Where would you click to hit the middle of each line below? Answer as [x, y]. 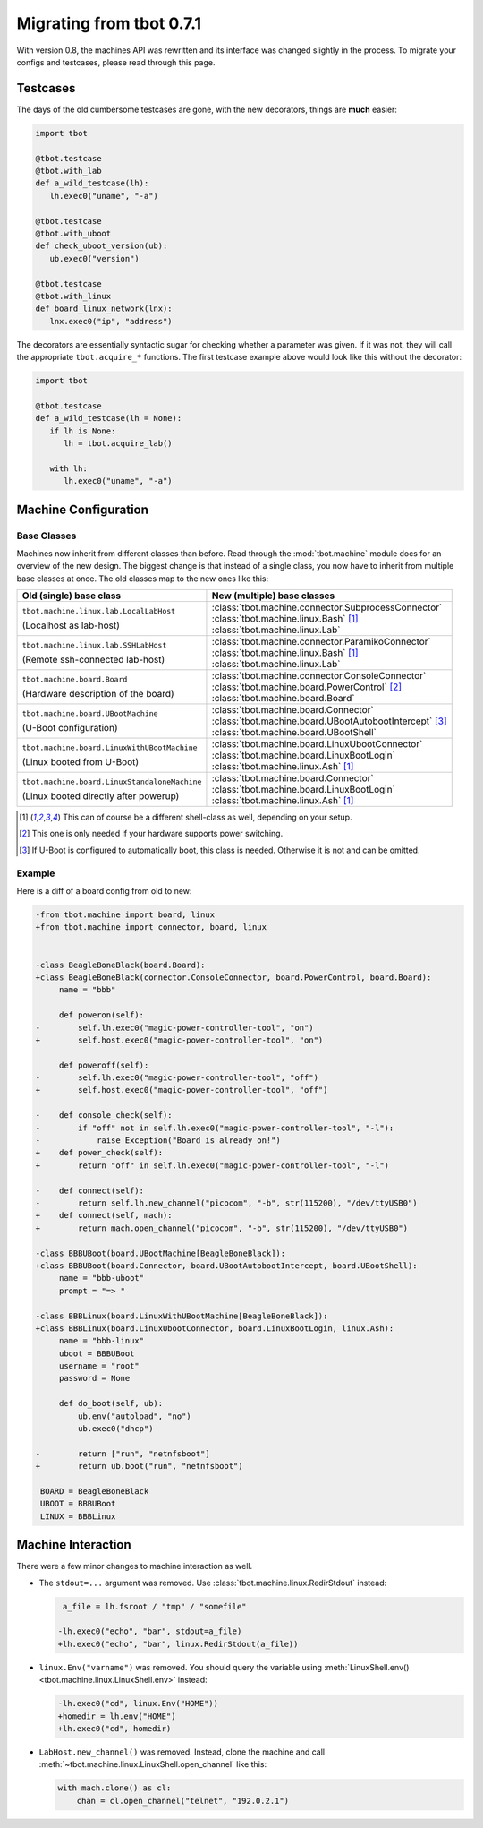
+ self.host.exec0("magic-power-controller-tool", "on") [179, 1040]
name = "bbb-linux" [102, 1341]
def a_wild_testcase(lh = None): [109, 418]
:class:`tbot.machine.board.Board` [283, 699]
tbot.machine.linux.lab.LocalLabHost [99, 610]
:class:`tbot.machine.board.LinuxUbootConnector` [317, 744]
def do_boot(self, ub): [111, 1403]
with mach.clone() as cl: [114, 1788]
